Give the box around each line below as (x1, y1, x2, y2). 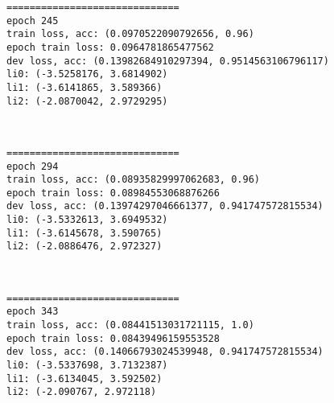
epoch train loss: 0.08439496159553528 (6, 332, 220, 344)
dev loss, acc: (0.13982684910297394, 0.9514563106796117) (6, 55, 329, 67)
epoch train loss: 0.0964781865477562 (6, 41, 214, 53)
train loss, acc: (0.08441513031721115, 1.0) (6, 319, 254, 331)
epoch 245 (6, 14, 59, 27)
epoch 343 (6, 306, 59, 318)
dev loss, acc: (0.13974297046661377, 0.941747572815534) (6, 200, 324, 212)
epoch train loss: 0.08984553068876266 (6, 187, 220, 199)
